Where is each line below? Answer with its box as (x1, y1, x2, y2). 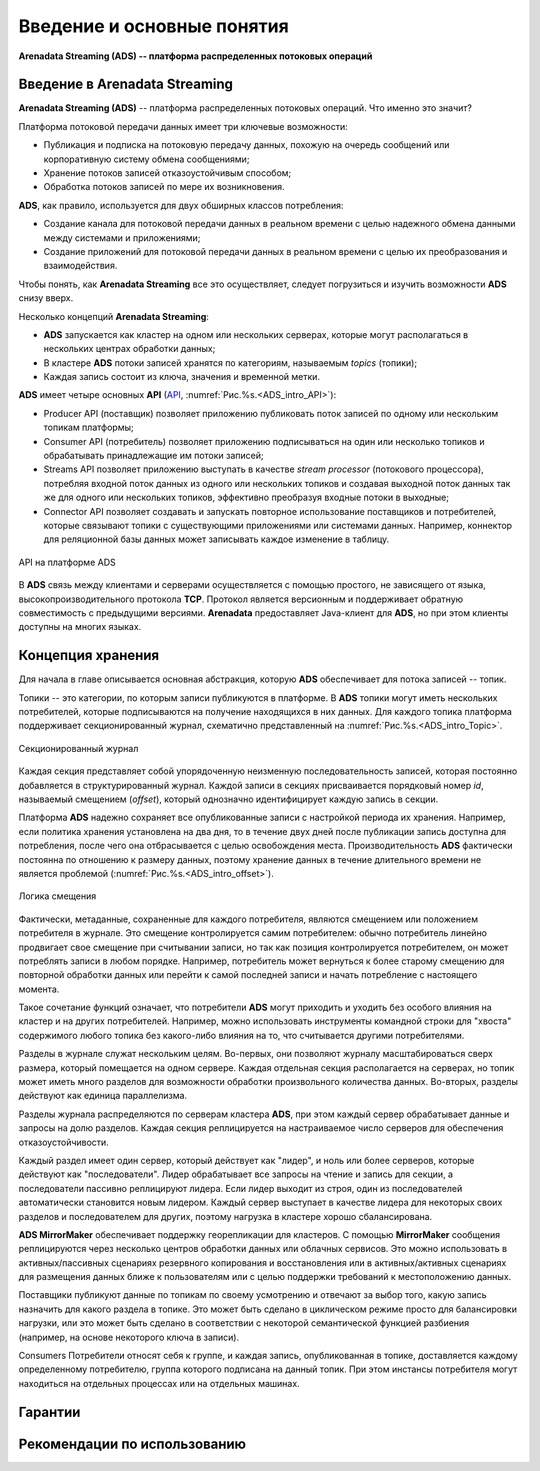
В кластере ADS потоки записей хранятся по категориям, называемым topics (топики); (43, 356, 418, 369)
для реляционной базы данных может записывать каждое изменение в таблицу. (43, 533, 390, 545)
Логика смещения (18, 890, 97, 902)
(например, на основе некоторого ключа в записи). (18, 1331, 240, 1343)
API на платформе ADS (18, 556, 116, 568)
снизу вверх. (18, 292, 74, 304)
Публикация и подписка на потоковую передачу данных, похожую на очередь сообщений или (43, 139, 450, 151)
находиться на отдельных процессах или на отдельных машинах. (18, 1377, 300, 1389)
